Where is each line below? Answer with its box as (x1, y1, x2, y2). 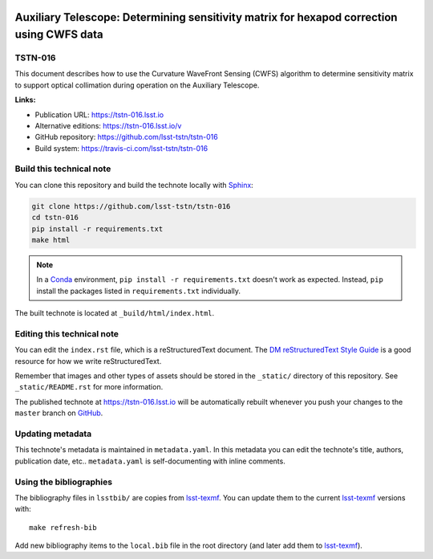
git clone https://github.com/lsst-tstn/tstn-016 (31, 202, 231, 210)
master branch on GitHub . (14, 408, 103, 418)
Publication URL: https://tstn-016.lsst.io (34, 109, 164, 120)
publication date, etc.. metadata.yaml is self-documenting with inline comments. (14, 456, 286, 466)
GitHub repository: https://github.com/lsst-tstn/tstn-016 (34, 133, 218, 142)
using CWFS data (14, 28, 103, 42)
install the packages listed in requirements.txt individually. (36, 286, 241, 296)
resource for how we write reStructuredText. (14, 356, 162, 365)
